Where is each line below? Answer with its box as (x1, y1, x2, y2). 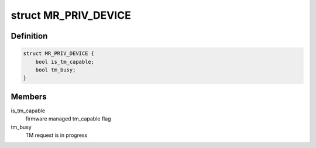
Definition (11, 31, 48, 41)
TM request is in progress (25, 132, 88, 139)
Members (11, 91, 47, 102)
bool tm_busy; (35, 66, 76, 73)
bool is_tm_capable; (35, 58, 95, 65)
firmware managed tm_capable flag (25, 115, 111, 122)
